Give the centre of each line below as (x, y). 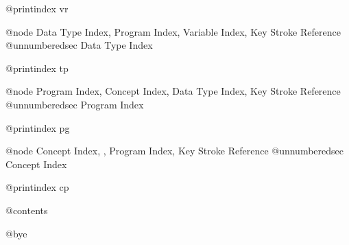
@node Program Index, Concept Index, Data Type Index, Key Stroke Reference (173, 91)
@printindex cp (37, 187)
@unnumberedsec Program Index (75, 104)
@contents (27, 210)
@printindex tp (37, 68)
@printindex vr (37, 8)
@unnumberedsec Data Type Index (79, 45)
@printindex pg (38, 127)
